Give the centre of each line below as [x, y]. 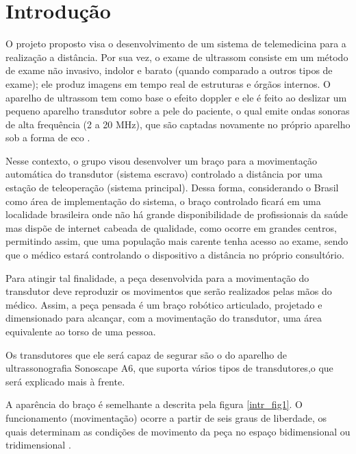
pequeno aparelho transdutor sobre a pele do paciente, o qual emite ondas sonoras [178, 111]
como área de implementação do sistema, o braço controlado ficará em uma [163, 201]
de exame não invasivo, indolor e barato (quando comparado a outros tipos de [169, 70]
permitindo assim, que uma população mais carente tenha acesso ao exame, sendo [177, 241]
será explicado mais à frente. [65, 381]
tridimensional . [38, 445]
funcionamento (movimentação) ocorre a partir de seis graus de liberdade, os [166, 417]
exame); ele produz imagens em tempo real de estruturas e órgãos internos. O [168, 83]
